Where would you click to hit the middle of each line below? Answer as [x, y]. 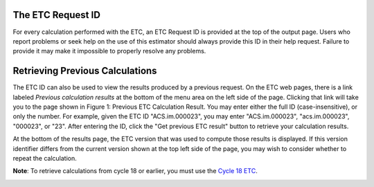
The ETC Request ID [56, 15]
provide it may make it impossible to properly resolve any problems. [109, 51]
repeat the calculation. [45, 158]
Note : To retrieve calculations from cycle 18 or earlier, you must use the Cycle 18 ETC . [135, 171]
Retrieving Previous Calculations [85, 71]
